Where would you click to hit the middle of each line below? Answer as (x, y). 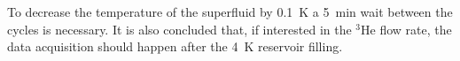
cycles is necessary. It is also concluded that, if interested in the (179, 29)
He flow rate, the (406, 29)
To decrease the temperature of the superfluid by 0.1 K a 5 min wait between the (230, 11)
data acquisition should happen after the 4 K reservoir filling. (175, 46)
